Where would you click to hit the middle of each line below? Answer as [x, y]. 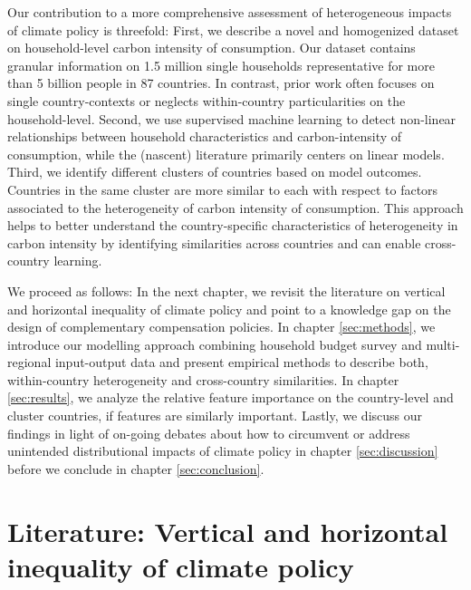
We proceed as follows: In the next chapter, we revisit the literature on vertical [226, 290]
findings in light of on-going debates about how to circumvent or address [209, 433]
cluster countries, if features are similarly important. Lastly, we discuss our [215, 416]
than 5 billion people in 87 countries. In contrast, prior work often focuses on [221, 83]
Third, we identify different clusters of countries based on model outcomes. [215, 172]
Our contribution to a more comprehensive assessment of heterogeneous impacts [230, 12]
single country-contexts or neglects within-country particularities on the [207, 100]
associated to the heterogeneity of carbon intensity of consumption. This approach [235, 207]
